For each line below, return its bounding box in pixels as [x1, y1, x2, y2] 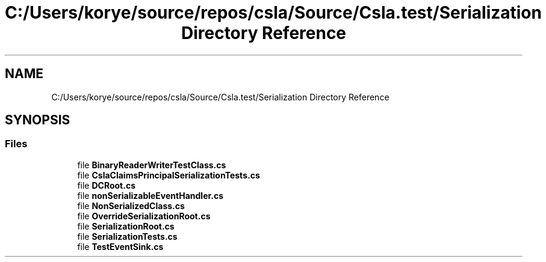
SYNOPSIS [5, 112, 70, 128]
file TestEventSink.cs [77, 241, 164, 252]
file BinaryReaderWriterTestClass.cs [77, 159, 226, 170]
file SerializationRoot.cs [77, 221, 175, 231]
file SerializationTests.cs [77, 231, 178, 242]
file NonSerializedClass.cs [77, 200, 185, 211]
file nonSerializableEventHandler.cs [77, 190, 224, 201]
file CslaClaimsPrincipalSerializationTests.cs [77, 169, 260, 180]
